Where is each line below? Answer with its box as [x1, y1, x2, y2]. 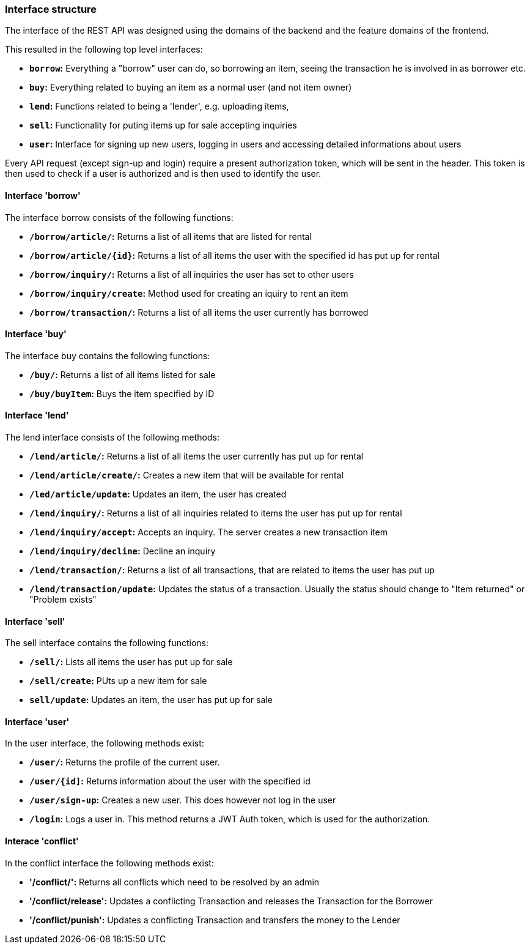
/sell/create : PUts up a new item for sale [29, 675, 207, 687]
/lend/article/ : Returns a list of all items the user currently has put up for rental [29, 451, 364, 462]
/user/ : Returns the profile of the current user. [29, 757, 220, 768]
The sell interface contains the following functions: [5, 638, 209, 649]
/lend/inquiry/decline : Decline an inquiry [29, 546, 216, 557]
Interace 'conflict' [5, 836, 79, 847]
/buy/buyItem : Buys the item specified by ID [29, 388, 215, 399]
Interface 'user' [5, 716, 70, 727]
